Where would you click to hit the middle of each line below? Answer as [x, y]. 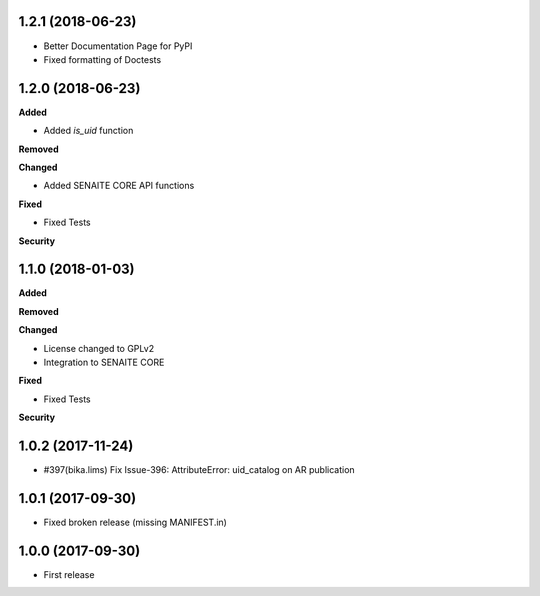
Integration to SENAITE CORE [104, 362]
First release [69, 574]
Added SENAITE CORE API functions [119, 186]
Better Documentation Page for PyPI [118, 46]
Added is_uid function [88, 131]
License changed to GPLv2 [99, 348]
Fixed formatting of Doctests [102, 59]
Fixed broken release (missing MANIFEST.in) [135, 522]
